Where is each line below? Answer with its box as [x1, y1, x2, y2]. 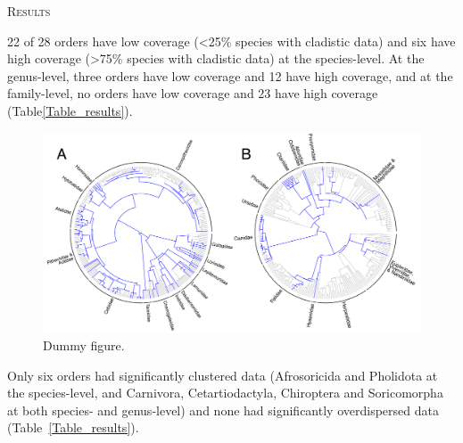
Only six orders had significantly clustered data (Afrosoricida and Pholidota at [7, 365, 438, 384]
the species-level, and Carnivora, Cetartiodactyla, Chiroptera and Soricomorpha [7, 383, 443, 402]
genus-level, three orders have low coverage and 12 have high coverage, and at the [7, 66, 453, 85]
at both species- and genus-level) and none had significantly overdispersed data [7, 400, 439, 419]
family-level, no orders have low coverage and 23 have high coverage [7, 84, 378, 103]
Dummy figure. [43, 335, 125, 354]
